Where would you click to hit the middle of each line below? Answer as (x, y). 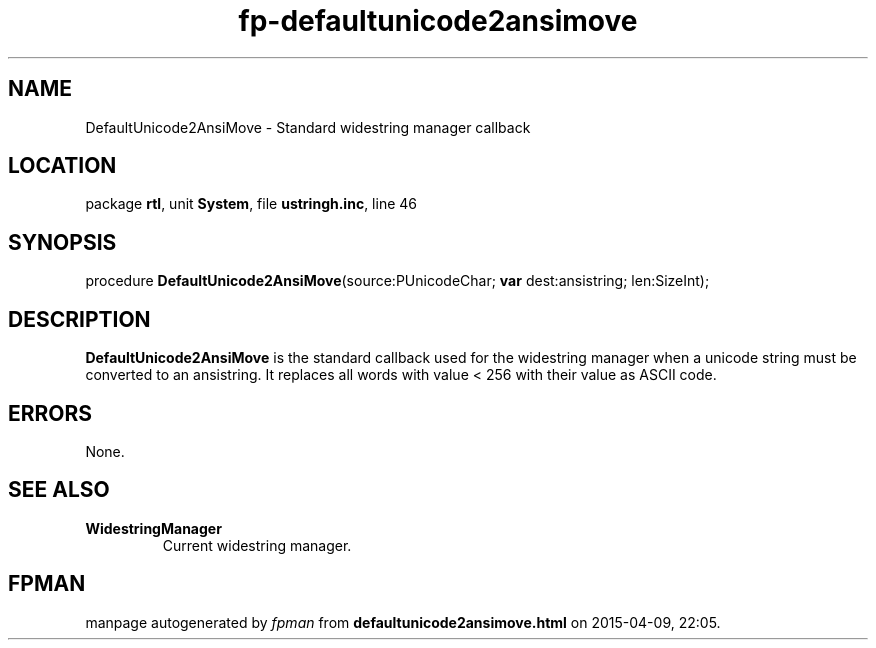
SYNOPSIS (62, 242)
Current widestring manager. (257, 545)
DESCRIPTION (79, 319)
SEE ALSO (59, 490)
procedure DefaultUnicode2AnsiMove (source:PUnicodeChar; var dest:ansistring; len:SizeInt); (397, 281)
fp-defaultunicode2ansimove (438, 21)
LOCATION (62, 166)
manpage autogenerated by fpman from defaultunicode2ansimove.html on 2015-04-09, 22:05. (403, 622)
